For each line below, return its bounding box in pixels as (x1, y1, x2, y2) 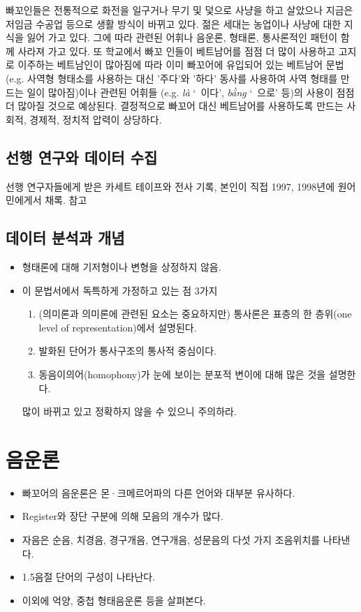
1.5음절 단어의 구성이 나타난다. (22, 569, 156, 584)
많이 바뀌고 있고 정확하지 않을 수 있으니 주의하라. (22, 404, 237, 419)
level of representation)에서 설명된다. (38, 320, 197, 334)
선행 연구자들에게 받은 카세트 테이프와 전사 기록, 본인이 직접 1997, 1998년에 (6, 179, 335, 193)
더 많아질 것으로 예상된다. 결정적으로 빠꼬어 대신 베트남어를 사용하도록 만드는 (6, 98, 344, 113)
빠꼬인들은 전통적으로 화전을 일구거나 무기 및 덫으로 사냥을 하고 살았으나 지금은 (6, 3, 353, 17)
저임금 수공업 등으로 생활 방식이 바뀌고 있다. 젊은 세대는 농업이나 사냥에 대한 (6, 16, 341, 31)
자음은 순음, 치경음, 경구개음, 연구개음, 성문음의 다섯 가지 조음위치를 (22, 532, 321, 546)
